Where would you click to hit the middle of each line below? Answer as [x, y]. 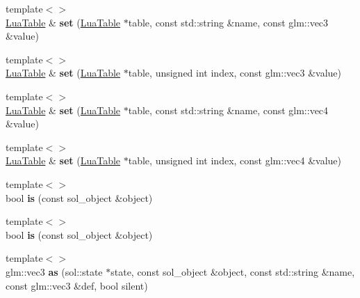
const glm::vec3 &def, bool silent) [77, 285]
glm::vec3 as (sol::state [54, 271]
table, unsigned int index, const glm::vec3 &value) [235, 73]
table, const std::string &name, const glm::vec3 [228, 22]
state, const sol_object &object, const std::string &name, [233, 271]
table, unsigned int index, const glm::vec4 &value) [235, 160]
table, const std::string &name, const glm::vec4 [228, 110]
